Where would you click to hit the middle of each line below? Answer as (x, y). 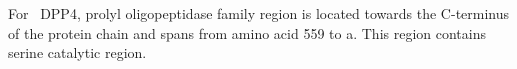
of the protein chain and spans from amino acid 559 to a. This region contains (247, 32)
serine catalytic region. (77, 52)
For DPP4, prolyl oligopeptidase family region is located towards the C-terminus (259, 13)
